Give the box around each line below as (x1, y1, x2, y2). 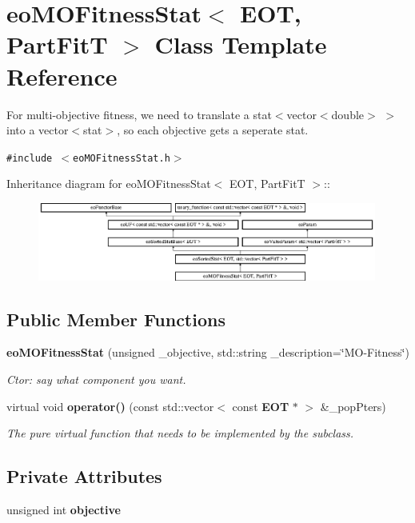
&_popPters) (320, 397, 386, 414)
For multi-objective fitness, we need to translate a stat (6, 106, 272, 122)
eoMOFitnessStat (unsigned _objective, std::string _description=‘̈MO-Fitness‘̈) (6, 344, 409, 361)
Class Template (154, 28, 327, 61)
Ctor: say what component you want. (6, 370, 186, 387)
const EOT (232, 397, 289, 414)
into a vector (6, 122, 69, 138)
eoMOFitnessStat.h (73, 152, 170, 164)
